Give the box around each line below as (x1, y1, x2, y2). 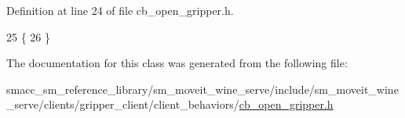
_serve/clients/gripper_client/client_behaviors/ (6, 96, 239, 113)
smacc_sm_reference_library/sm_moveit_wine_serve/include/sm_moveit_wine (6, 80, 399, 97)
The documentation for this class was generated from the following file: (6, 55, 348, 71)
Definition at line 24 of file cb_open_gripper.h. (6, 2, 234, 18)
